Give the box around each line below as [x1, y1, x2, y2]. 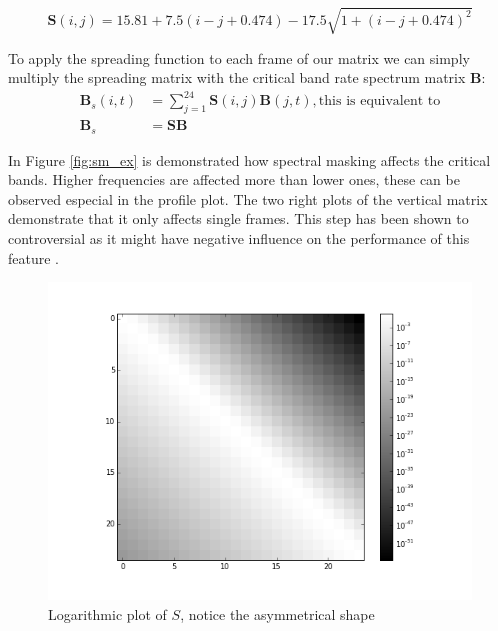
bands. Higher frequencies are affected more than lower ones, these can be [8, 169, 460, 190]
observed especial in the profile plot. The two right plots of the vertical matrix [8, 188, 488, 209]
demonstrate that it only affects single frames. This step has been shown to [8, 208, 469, 229]
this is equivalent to [318, 94, 441, 109]
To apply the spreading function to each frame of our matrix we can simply [8, 47, 470, 68]
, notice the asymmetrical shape [180, 603, 375, 624]
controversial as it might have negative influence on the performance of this [8, 227, 470, 248]
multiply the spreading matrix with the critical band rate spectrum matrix [8, 67, 466, 88]
